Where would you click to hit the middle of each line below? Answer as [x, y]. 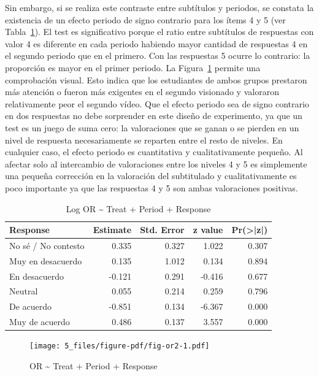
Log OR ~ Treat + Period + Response [138, 208]
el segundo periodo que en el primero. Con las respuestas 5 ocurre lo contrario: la [158, 56]
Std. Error [162, 230]
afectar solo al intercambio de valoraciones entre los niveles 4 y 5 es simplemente [156, 163]
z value [208, 230]
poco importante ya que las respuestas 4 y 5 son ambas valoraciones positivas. [152, 187]
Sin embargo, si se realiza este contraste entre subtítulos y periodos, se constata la [159, 7]
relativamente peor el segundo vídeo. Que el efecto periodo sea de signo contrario [157, 103]
